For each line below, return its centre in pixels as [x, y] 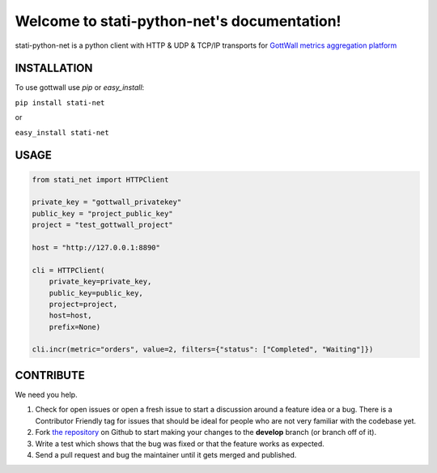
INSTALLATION [54, 68]
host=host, [70, 315]
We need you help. [46, 394]
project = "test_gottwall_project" [102, 225]
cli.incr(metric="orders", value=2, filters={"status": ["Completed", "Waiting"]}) [203, 349]
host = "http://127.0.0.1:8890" [96, 247]
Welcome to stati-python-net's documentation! [178, 21]
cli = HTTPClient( [68, 270]
